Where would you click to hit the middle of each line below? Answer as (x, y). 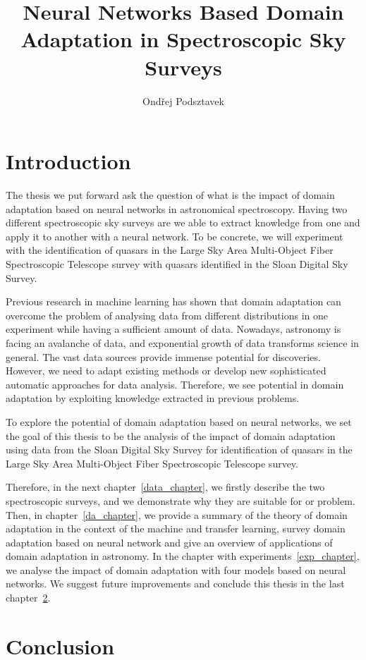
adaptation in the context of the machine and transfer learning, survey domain (176, 528)
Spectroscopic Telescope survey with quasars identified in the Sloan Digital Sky (177, 264)
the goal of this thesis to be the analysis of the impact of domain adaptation (171, 435)
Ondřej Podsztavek (183, 100)
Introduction (68, 161)
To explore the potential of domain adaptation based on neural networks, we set (179, 421)
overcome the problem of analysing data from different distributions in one (167, 315)
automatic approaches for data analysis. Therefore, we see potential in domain (175, 384)
